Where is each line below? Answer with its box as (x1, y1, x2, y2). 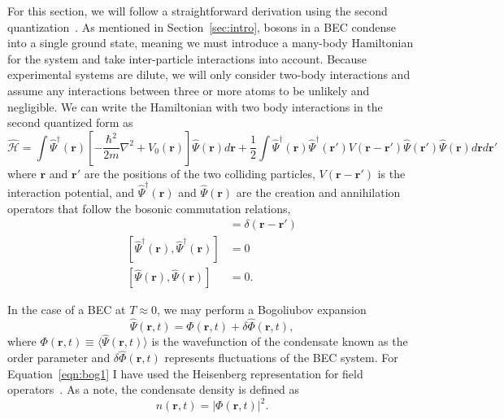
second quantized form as (7, 114, 133, 131)
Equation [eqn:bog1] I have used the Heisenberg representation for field (7, 364, 363, 382)
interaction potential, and (7, 184, 135, 201)
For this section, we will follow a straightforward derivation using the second (7, 2, 388, 19)
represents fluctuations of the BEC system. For (164, 349, 398, 366)
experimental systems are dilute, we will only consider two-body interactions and (7, 66, 411, 83)
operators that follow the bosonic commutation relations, (7, 199, 291, 216)
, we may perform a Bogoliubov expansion (156, 301, 367, 318)
